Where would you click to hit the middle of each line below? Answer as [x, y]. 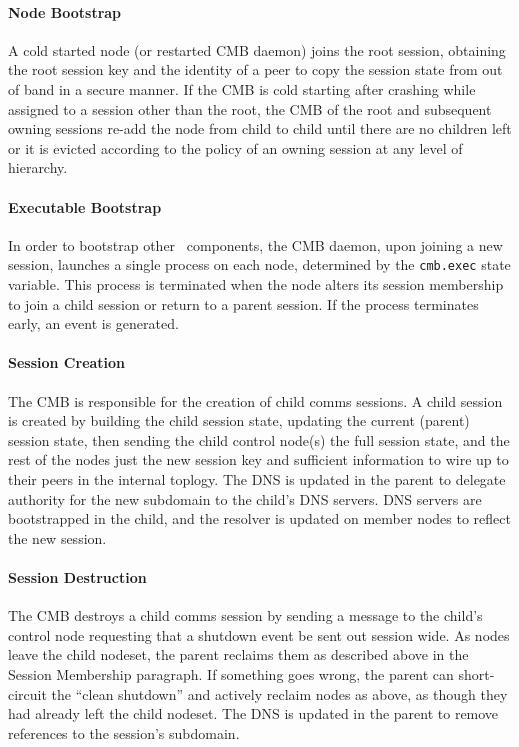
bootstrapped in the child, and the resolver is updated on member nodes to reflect [259, 518]
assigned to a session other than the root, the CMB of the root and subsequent [250, 108]
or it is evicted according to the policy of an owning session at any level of [235, 147]
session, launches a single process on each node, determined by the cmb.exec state [259, 264]
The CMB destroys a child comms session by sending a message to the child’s [245, 615]
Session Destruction [77, 576]
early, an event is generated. [93, 323]
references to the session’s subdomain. [124, 732]
